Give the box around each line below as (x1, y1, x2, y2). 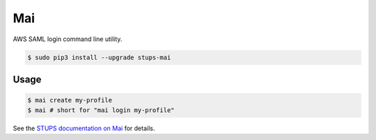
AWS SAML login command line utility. (13, 35, 123, 43)
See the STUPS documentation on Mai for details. (13, 124, 155, 132)
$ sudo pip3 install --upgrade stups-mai (27, 53, 171, 61)
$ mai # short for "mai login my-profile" (27, 106, 175, 114)
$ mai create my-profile (27, 96, 113, 104)
